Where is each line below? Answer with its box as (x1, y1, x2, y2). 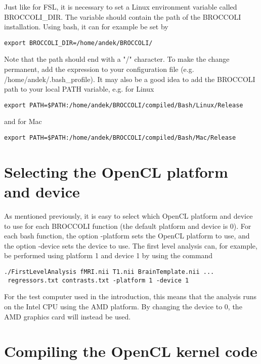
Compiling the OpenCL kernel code (4, 341, 257, 361)
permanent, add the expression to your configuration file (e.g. (4, 64, 194, 74)
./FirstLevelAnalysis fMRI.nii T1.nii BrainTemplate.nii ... (4, 268, 214, 275)
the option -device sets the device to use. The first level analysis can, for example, (4, 240, 257, 251)
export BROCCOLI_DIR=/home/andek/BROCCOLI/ (4, 39, 153, 47)
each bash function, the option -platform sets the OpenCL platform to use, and (4, 230, 250, 241)
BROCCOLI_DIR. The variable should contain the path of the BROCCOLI (4, 11, 241, 22)
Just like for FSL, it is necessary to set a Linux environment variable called (4, 2, 237, 12)
